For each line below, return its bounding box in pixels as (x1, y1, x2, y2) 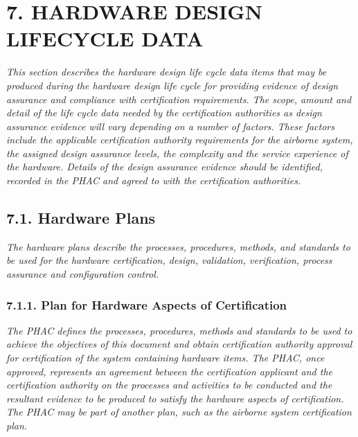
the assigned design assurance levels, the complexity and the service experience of (6, 145, 348, 160)
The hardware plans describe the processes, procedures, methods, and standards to (6, 239, 350, 253)
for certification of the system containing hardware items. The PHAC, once (6, 350, 325, 365)
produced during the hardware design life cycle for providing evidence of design (6, 78, 339, 92)
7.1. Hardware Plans (6, 207, 156, 229)
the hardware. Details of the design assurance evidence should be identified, (6, 159, 323, 174)
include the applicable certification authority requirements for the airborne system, (6, 132, 353, 147)
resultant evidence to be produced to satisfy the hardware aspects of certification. (6, 391, 344, 405)
